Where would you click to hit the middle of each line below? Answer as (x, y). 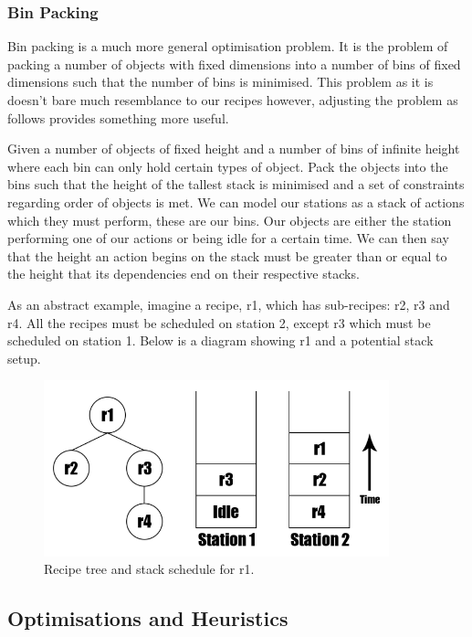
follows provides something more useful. (118, 117)
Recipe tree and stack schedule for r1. (149, 569)
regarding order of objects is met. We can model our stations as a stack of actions (236, 202)
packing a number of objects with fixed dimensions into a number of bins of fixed (234, 64)
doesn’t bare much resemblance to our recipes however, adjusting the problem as (233, 100)
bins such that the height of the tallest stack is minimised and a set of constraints (236, 184)
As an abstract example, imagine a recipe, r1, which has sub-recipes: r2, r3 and (229, 304)
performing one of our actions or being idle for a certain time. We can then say (228, 238)
